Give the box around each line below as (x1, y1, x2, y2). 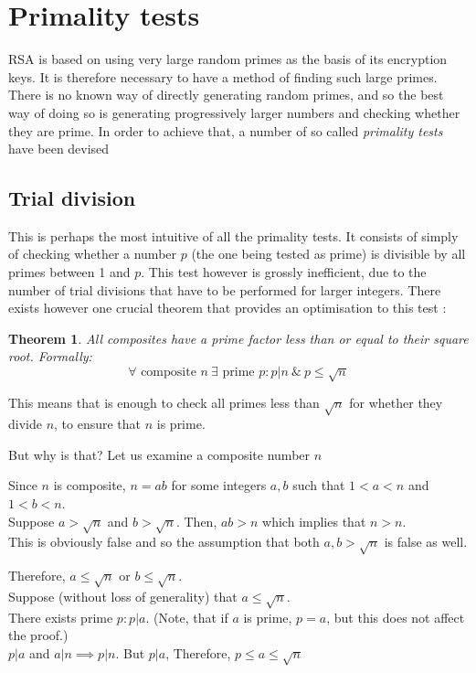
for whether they (349, 393, 443, 412)
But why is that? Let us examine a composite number (8, 444, 311, 464)
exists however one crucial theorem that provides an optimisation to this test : (8, 298, 447, 317)
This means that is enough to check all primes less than (8, 393, 320, 412)
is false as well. (384, 532, 468, 551)
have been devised (8, 139, 110, 158)
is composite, (53, 475, 126, 495)
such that (292, 475, 345, 495)
